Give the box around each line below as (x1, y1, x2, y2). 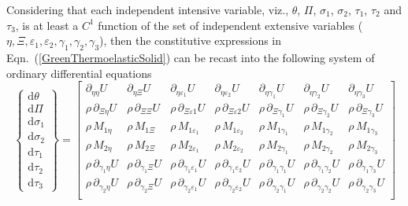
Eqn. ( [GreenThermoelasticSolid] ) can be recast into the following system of (6, 49, 375, 65)
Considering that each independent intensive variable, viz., (6, 2, 289, 17)
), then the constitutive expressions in (99, 32, 282, 49)
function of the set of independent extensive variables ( (98, 17, 363, 33)
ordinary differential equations (6, 64, 152, 81)
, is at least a (15, 17, 79, 33)
